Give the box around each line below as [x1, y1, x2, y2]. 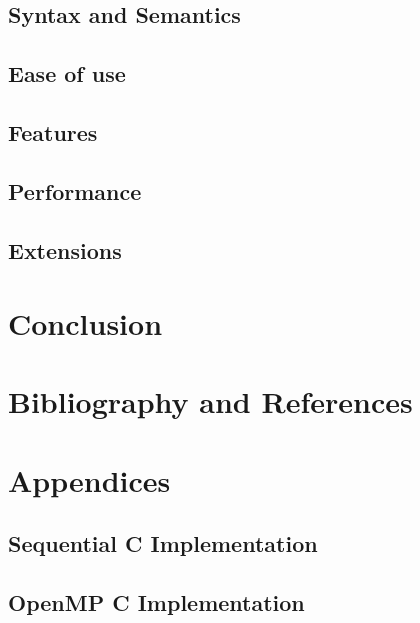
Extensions [8, 234, 122, 265]
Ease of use [8, 58, 126, 89]
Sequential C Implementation [8, 528, 318, 559]
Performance [8, 175, 142, 206]
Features [8, 116, 98, 147]
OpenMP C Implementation [8, 587, 305, 618]
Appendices [8, 459, 171, 500]
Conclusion [8, 303, 163, 344]
